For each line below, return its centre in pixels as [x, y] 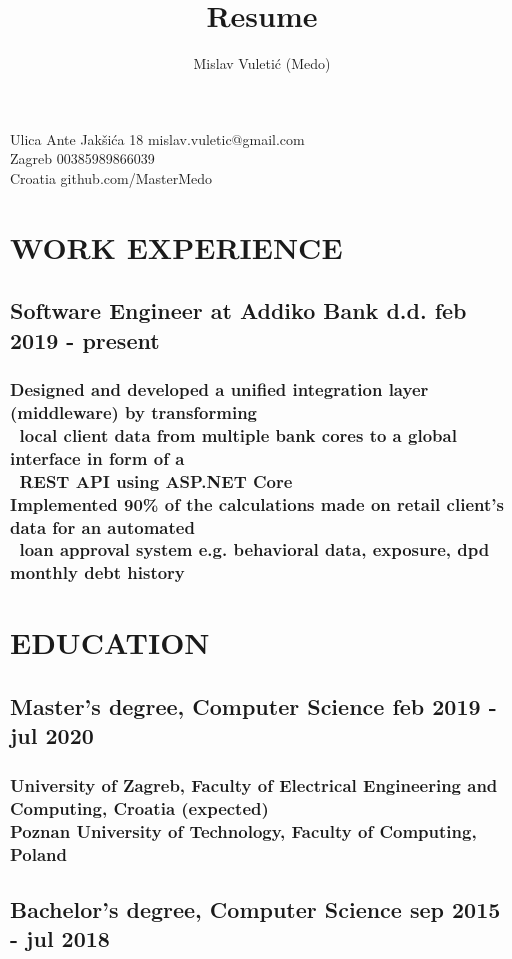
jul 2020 [52, 735]
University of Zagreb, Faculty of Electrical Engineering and [254, 784]
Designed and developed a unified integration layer [219, 388]
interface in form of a [97, 457]
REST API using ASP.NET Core [156, 480]
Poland [39, 853]
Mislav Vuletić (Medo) [262, 63]
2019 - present [85, 339]
